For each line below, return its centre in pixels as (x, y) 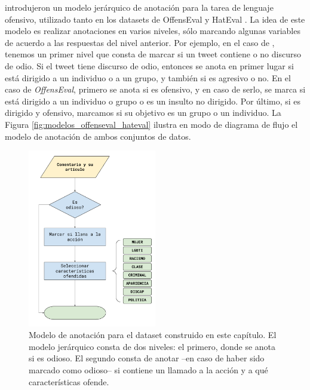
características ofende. (69, 381)
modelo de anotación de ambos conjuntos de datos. (98, 136)
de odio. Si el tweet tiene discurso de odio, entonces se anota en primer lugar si (149, 65)
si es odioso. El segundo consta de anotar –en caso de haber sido (147, 358)
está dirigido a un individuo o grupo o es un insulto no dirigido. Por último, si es (153, 101)
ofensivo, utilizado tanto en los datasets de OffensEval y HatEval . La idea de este (155, 19)
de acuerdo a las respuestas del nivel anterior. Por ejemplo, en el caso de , (140, 42)
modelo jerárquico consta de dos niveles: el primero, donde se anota (152, 346)
